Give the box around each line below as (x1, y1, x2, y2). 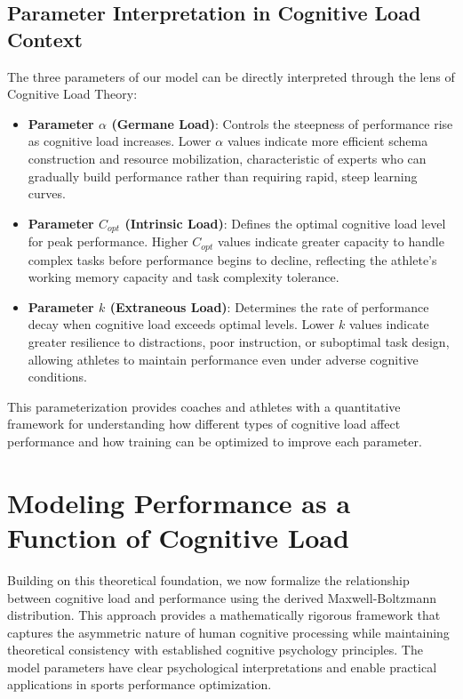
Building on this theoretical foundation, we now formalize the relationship (7, 570, 410, 589)
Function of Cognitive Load (7, 518, 349, 555)
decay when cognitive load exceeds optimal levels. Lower (28, 315, 335, 333)
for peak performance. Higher (28, 232, 188, 251)
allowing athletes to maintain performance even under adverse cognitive (28, 349, 419, 368)
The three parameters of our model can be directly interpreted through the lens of (7, 67, 455, 85)
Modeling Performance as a (7, 484, 351, 520)
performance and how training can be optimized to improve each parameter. (7, 432, 422, 450)
